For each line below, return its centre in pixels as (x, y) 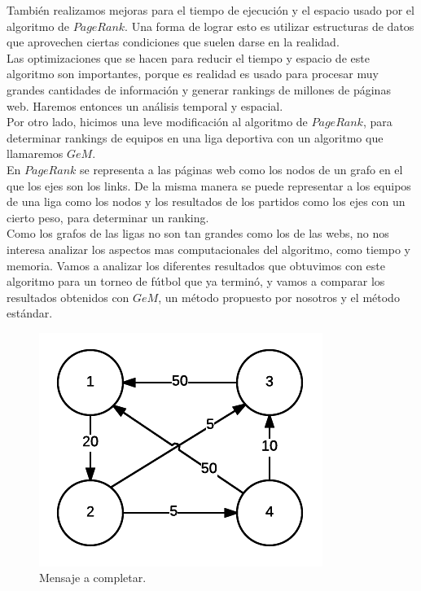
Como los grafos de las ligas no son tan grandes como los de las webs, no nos (198, 233)
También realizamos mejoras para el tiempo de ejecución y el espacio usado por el (210, 10)
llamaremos (35, 153)
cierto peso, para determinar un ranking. (108, 217)
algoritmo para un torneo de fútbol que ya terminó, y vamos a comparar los (196, 281)
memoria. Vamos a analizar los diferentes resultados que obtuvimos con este (196, 265)
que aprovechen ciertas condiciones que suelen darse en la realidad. (173, 42)
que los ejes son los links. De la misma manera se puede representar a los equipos (209, 185)
